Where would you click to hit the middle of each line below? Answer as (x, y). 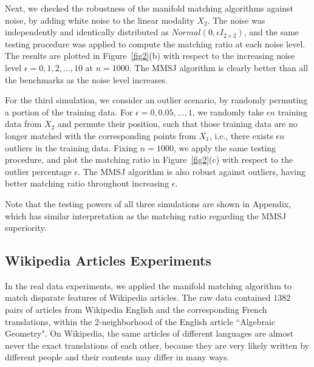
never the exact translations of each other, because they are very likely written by (157, 345)
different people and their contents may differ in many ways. (117, 357)
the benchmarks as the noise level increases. (86, 79)
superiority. (26, 228)
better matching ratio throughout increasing (87, 183)
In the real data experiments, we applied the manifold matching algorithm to (148, 285)
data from (23, 124)
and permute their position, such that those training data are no (177, 124)
